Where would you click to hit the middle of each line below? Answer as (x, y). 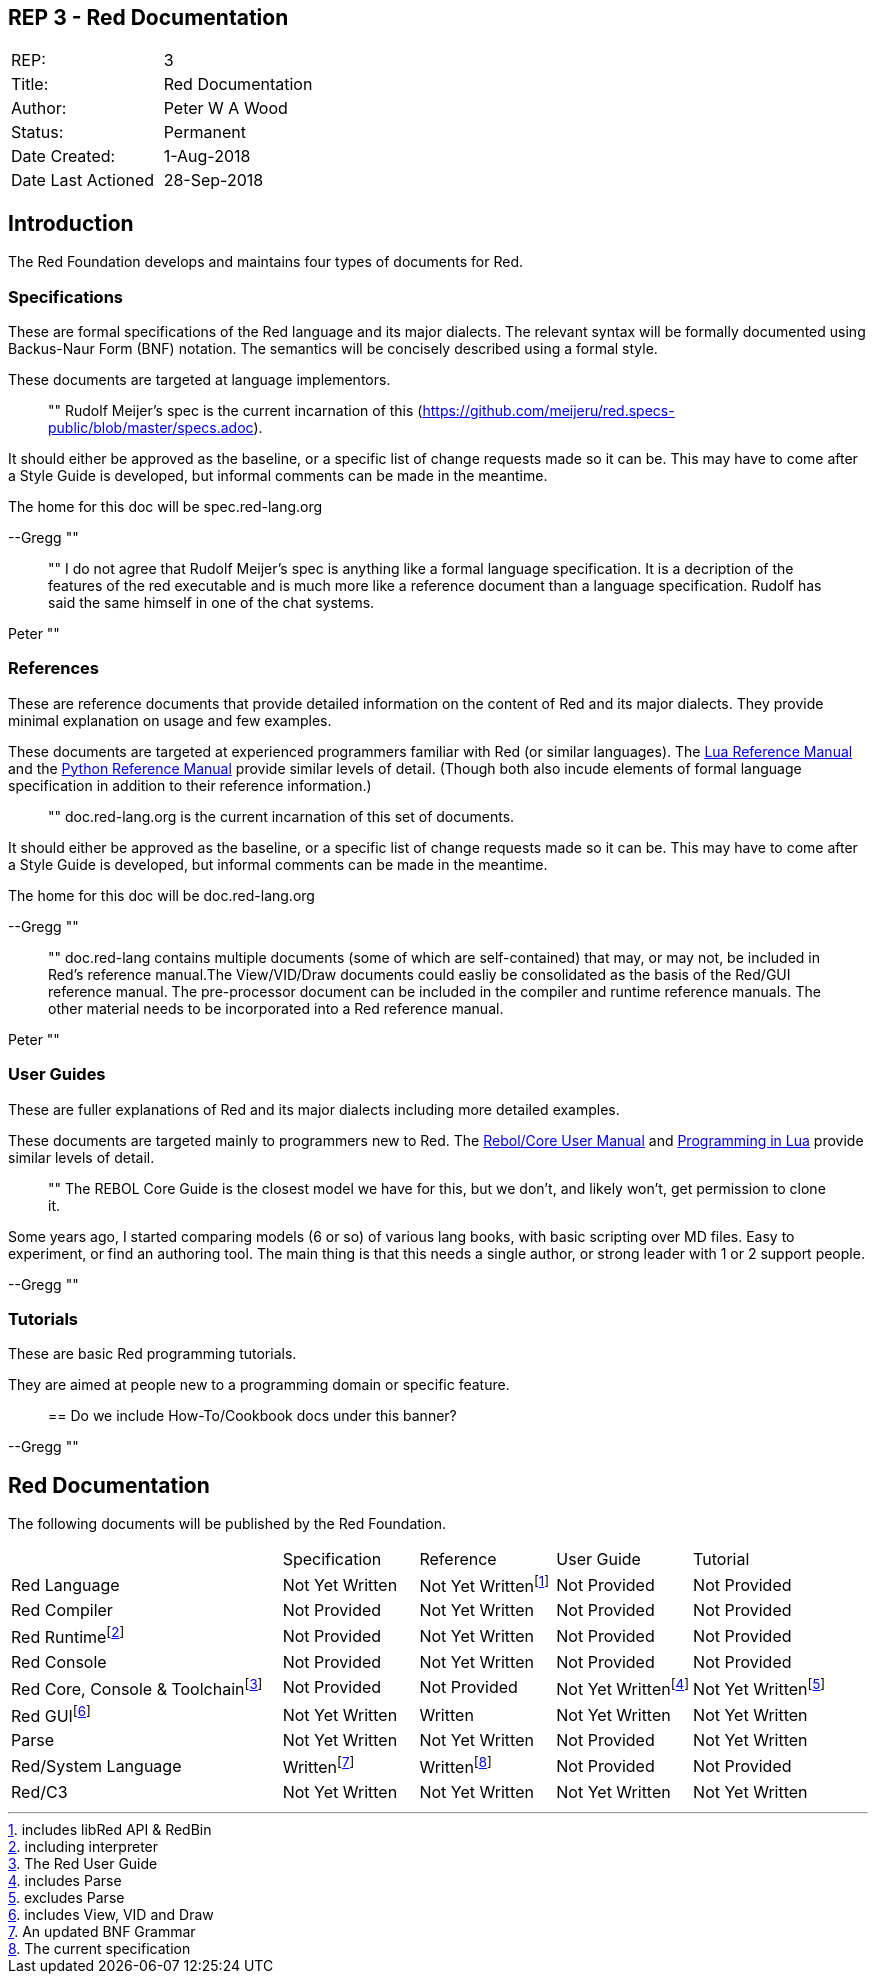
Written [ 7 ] (318, 1766)
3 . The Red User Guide (83, 1863)
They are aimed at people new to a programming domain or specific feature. (259, 1385)
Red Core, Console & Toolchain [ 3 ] (137, 1687)
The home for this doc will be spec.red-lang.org (165, 507)
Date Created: (63, 156)
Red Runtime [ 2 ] (68, 1636)
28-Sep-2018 (213, 180)
